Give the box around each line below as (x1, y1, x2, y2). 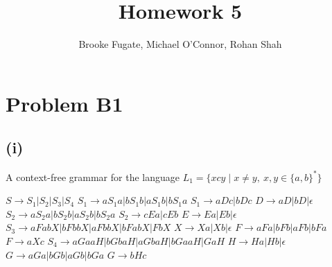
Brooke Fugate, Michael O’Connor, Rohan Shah (78, 37, 282, 51)
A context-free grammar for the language (6, 169, 180, 184)
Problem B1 (6, 89, 123, 117)
